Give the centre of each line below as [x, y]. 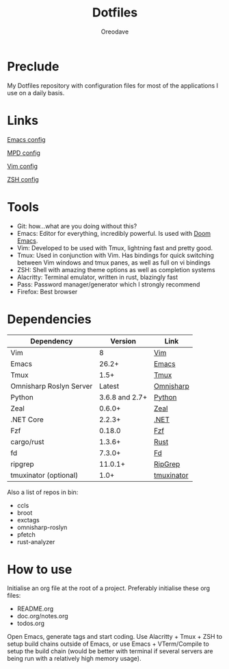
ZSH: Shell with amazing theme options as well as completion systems [116, 269]
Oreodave [115, 32]
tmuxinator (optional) [44, 475]
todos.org [31, 623]
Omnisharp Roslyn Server [52, 386]
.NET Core [27, 419]
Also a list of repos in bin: [43, 492]
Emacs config [26, 139]
